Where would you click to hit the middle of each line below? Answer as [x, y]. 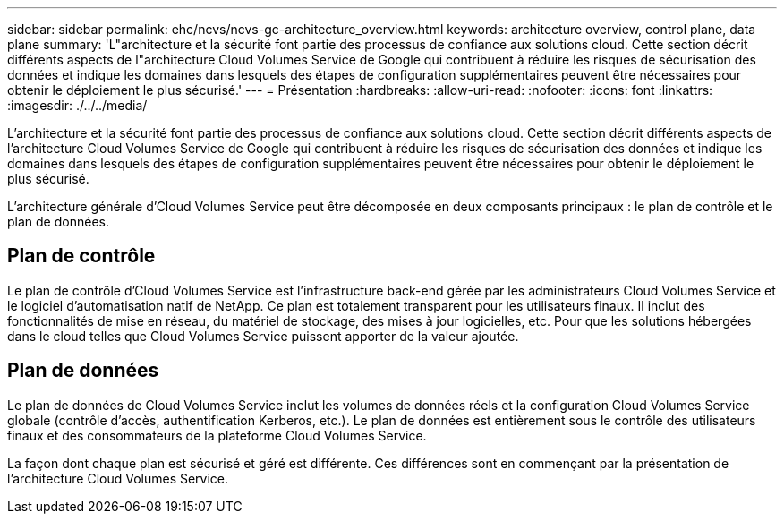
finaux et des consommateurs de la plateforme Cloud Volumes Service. [217, 435]
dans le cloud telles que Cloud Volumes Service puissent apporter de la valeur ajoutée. [263, 336]
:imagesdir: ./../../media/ [77, 105]
